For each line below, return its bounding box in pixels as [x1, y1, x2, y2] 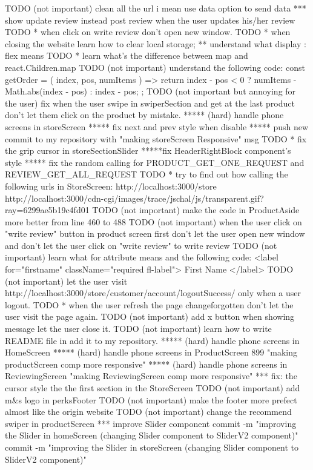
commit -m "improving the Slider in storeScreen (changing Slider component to [5, 440, 299, 453]
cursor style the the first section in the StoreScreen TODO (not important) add [5, 382, 300, 394]
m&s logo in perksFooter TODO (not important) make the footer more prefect [5, 393, 297, 406]
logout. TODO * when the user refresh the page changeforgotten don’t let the [5, 298, 294, 311]
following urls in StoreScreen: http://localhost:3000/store [5, 179, 217, 192]
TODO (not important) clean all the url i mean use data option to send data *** [5, 2, 306, 14]
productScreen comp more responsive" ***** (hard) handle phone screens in [5, 357, 288, 370]
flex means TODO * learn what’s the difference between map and [5, 49, 248, 62]
